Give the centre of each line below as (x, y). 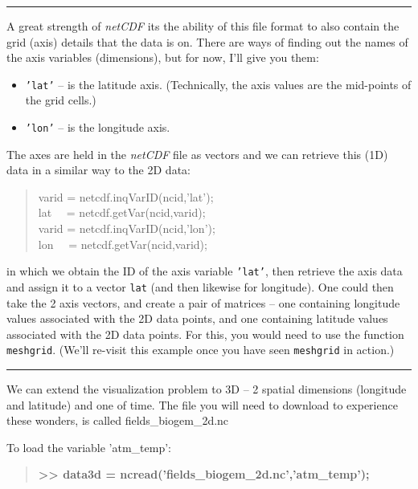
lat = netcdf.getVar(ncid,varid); (122, 212)
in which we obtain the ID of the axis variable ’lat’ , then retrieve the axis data (205, 271)
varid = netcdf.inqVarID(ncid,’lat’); (126, 196)
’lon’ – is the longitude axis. (98, 127)
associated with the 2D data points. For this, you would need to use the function (205, 334)
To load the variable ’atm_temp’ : (89, 447)
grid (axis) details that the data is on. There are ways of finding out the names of (207, 41)
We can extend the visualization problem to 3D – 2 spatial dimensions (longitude (207, 389)
